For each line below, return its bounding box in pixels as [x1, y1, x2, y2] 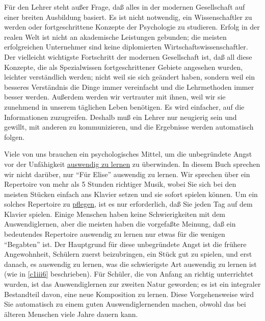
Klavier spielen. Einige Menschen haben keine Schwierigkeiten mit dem [4, 208, 226, 219]
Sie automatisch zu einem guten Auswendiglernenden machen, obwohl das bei [4, 299, 246, 309]
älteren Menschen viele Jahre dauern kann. [4, 308, 138, 319]
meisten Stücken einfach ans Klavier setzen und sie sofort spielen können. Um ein [4, 188, 258, 199]
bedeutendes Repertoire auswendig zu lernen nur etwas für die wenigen [4, 229, 225, 239]
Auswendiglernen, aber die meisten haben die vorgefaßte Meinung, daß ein [4, 218, 236, 229]
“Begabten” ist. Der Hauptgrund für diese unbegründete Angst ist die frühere [4, 238, 247, 249]
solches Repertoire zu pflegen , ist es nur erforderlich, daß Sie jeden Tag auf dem [4, 199, 253, 209]
